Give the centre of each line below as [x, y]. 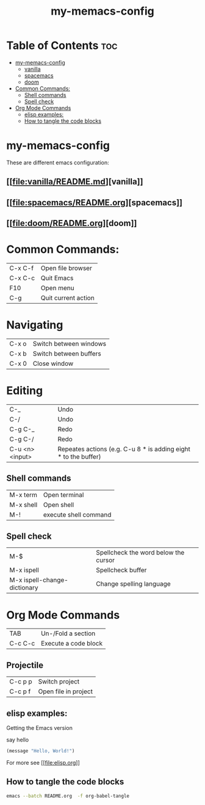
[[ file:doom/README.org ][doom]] [72, 223]
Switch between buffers [67, 354]
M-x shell [23, 504]
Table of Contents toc [62, 46]
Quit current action [67, 297]
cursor [105, 560]
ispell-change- [46, 580]
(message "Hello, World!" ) [41, 751]
